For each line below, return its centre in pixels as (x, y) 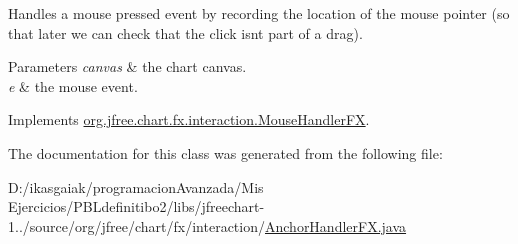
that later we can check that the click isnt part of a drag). (185, 32)
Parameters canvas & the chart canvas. (127, 66)
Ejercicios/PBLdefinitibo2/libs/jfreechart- (136, 206)
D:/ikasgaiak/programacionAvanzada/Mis (136, 186)
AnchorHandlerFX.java (335, 225)
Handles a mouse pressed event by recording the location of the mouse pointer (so (259, 13)
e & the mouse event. (73, 85)
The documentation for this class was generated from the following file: (225, 152)
